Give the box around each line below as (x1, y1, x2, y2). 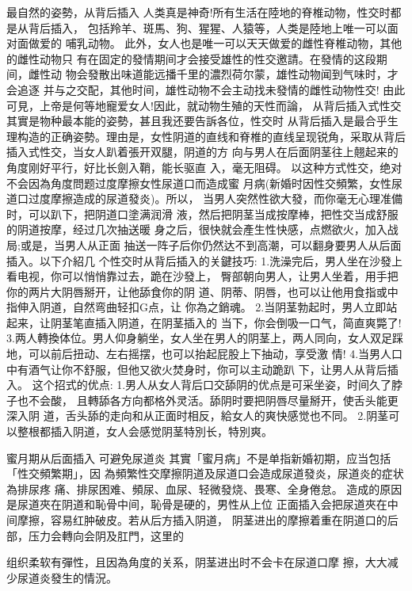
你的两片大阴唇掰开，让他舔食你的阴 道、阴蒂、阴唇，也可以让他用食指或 (6, 283, 387, 299)
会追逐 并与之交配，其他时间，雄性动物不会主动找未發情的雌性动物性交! (6, 81, 380, 97)
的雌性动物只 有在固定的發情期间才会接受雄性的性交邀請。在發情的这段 (6, 50, 376, 67)
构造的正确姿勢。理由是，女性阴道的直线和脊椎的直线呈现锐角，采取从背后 (17, 128, 406, 144)
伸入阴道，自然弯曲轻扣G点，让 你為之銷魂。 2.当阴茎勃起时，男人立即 (17, 299, 387, 315)
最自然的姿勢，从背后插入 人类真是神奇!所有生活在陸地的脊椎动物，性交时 (6, 4, 391, 20)
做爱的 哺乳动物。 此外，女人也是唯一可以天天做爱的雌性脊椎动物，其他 (28, 35, 402, 51)
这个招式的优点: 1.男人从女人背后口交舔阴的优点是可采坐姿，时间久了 (32, 376, 392, 393)
